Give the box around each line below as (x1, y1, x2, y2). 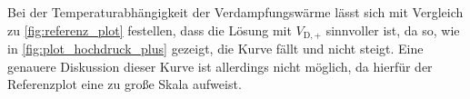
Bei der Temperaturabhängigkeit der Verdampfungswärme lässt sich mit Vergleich (7, 3, 464, 21)
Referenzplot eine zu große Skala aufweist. (7, 74, 242, 94)
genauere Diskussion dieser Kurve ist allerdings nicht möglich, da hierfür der (7, 56, 433, 75)
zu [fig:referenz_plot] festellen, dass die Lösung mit (7, 20, 292, 39)
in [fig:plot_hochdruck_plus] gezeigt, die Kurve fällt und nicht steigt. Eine (7, 39, 424, 58)
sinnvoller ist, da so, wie (325, 20, 460, 39)
